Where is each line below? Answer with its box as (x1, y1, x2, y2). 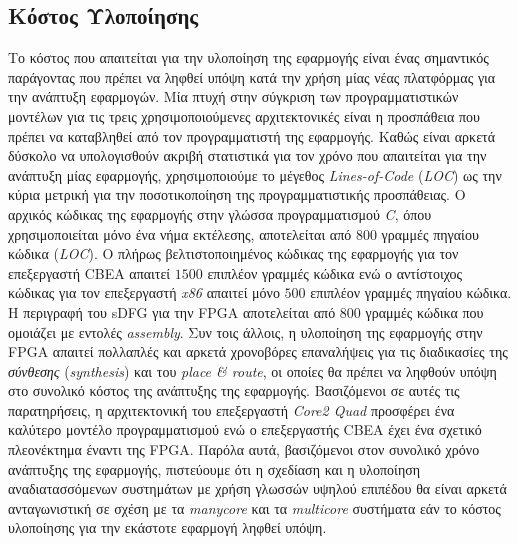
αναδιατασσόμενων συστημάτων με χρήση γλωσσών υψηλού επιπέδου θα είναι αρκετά (8, 478, 507, 499)
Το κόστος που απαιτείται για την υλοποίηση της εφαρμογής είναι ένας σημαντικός (8, 47, 489, 68)
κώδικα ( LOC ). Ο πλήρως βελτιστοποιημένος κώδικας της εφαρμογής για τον (8, 243, 459, 264)
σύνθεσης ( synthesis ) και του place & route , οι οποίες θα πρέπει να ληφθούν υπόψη (8, 360, 497, 381)
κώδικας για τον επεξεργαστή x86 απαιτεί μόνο (8, 282, 280, 303)
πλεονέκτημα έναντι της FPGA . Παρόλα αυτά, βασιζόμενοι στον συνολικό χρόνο (8, 439, 480, 460)
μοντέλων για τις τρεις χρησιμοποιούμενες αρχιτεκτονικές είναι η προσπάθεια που (8, 105, 481, 126)
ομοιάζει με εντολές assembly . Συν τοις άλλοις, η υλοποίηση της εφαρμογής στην (8, 321, 483, 342)
